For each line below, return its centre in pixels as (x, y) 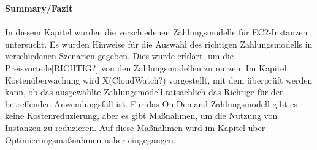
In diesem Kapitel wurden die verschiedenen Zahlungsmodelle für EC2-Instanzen (156, 32)
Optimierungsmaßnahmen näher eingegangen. (90, 139)
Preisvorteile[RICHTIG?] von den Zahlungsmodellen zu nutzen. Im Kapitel (146, 67)
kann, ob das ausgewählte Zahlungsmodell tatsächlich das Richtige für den (145, 92)
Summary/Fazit (39, 8)
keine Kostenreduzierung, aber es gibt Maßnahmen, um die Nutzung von (141, 116)
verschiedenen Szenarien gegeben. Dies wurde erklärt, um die (120, 56)
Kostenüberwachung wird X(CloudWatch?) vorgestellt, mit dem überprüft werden (159, 80)
